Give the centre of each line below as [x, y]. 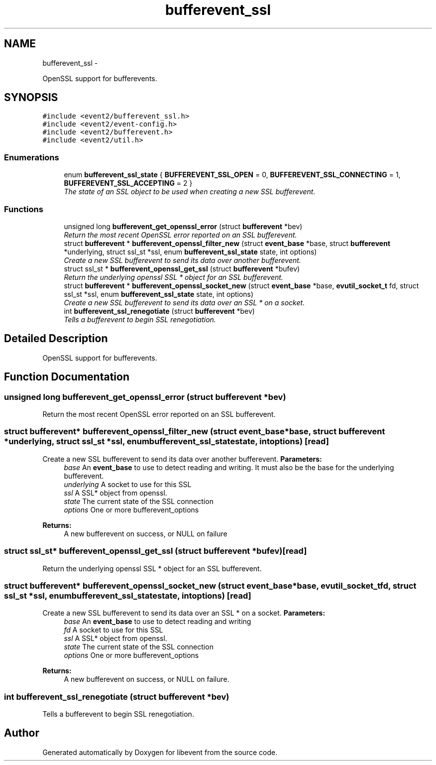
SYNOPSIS [31, 98]
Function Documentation [67, 377]
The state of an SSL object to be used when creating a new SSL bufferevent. [190, 192]
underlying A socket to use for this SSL [128, 484]
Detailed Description [56, 339]
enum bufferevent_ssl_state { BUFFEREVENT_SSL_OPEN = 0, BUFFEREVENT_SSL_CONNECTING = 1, [232, 175]
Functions [24, 209]
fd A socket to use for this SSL [113, 630]
